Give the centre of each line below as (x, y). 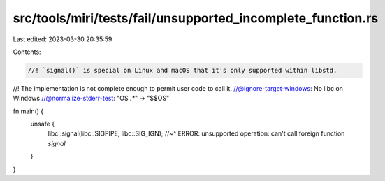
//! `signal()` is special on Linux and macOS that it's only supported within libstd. (182, 70)
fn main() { (28, 111)
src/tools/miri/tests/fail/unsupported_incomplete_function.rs (196, 18)
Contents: (27, 52)
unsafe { (43, 124)
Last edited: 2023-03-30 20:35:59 (63, 39)
